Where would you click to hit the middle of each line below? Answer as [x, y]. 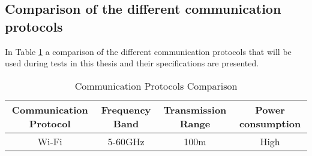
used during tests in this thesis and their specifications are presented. [132, 63]
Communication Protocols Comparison [156, 85]
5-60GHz [126, 141]
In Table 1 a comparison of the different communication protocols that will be [148, 51]
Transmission [195, 109]
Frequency [126, 109]
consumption [270, 123]
